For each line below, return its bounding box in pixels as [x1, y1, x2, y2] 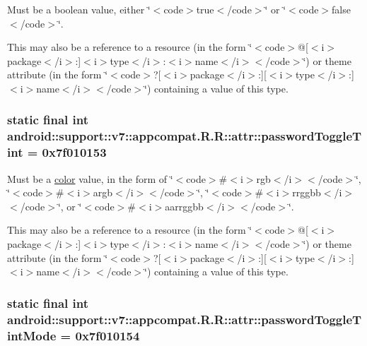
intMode [7, 326, 57, 344]
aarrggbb [165, 198, 204, 213]
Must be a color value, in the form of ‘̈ [7, 171, 173, 186]
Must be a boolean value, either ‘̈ [7, 2, 151, 16]
